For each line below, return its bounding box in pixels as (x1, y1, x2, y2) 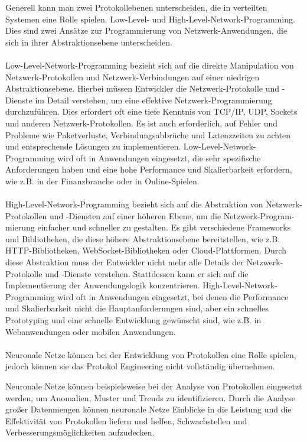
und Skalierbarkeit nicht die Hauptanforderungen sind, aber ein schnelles (5, 302, 269, 314)
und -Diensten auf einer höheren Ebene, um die (49, 209, 221, 222)
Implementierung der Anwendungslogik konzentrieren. (5, 279, 200, 291)
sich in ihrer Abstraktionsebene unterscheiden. (5, 35, 172, 48)
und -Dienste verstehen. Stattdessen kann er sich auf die (45, 267, 249, 279)
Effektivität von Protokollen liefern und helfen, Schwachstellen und (5, 414, 247, 427)
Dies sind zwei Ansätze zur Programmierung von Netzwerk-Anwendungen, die (5, 24, 288, 37)
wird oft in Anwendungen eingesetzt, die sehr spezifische (57, 151, 261, 164)
